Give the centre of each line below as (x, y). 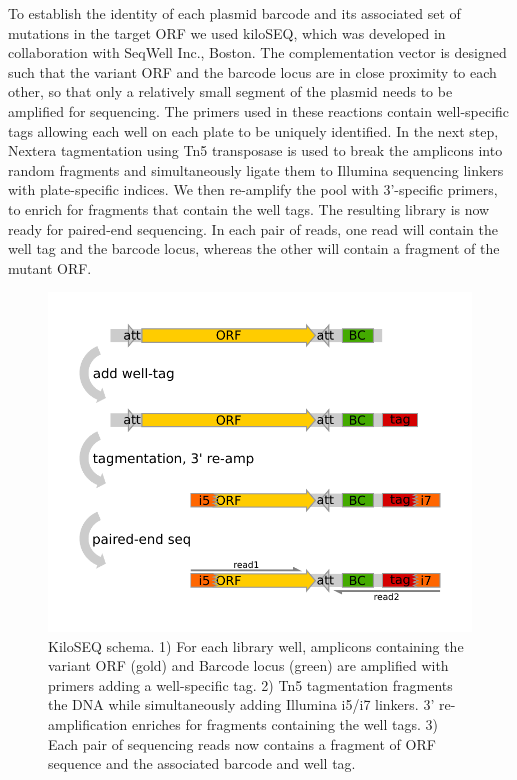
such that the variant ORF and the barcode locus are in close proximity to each (252, 71)
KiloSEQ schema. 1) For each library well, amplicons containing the (256, 645)
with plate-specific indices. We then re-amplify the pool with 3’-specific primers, (253, 189)
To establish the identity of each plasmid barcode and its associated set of (234, 13)
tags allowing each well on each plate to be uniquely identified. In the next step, (253, 130)
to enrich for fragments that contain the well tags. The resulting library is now (249, 208)
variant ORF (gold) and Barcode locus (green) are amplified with (248, 665)
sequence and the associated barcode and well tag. (202, 763)
